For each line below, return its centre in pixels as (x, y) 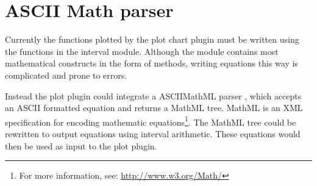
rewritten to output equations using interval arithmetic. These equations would (153, 133)
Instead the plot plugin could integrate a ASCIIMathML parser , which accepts (153, 95)
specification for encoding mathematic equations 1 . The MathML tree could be (151, 121)
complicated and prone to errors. (66, 75)
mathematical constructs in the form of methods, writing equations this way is (151, 63)
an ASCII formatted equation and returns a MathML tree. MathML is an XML (154, 108)
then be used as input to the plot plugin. (81, 145)
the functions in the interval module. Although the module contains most (142, 51)
